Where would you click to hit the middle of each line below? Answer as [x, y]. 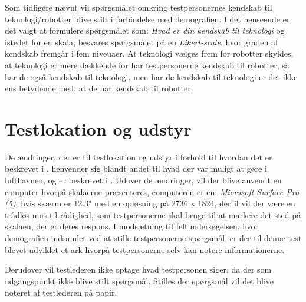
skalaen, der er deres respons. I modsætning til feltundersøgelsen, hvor [132, 226]
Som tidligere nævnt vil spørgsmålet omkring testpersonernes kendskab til [139, 7]
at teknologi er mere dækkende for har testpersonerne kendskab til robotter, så [147, 65]
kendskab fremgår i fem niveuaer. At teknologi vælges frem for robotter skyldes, [149, 53]
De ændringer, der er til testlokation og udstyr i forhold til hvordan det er [139, 157]
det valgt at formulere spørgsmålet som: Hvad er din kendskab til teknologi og [145, 30]
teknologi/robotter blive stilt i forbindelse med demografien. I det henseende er [147, 19]
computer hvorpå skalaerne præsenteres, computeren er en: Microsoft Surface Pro [152, 191]
